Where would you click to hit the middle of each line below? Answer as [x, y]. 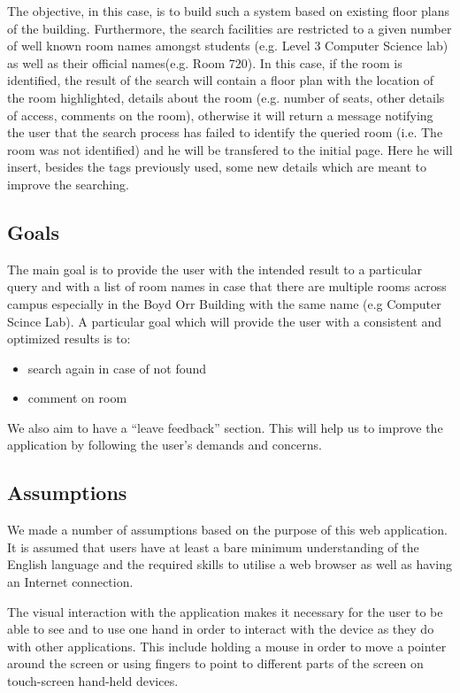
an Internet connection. [70, 582]
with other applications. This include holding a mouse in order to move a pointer [227, 646]
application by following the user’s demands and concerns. [165, 445]
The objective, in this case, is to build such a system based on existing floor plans [229, 11]
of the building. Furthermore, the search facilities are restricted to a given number [230, 28]
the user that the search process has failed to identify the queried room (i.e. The [225, 132]
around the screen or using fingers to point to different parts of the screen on [215, 663]
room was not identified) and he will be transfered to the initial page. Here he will [230, 149]
